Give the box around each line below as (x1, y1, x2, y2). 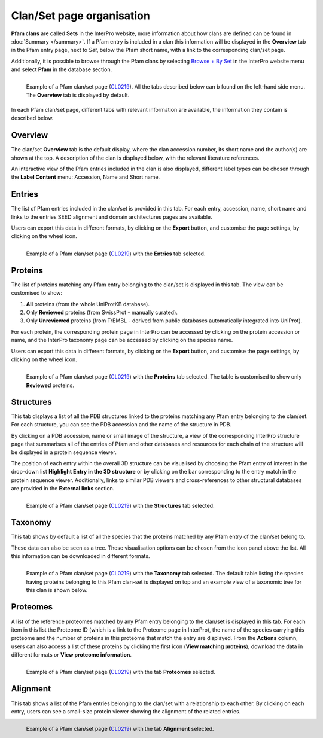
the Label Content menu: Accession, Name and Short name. (11, 173, 160, 181)
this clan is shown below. (26, 587, 88, 594)
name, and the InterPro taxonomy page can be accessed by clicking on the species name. (11, 337, 233, 344)
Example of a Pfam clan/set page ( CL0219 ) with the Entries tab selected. (26, 250, 206, 257)
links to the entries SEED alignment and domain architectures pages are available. (11, 213, 212, 221)
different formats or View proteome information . (11, 651, 132, 658)
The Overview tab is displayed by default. (26, 92, 130, 99)
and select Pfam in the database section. (11, 66, 112, 73)
